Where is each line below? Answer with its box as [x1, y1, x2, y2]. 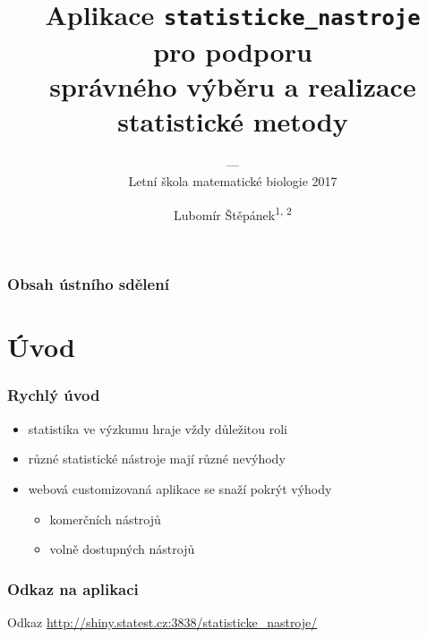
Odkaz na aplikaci [7, 577, 139, 600]
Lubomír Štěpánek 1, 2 [174, 203, 292, 224]
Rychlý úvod [7, 384, 100, 406]
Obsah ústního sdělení [7, 273, 169, 295]
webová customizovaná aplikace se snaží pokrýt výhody [28, 479, 332, 498]
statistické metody [117, 102, 348, 139]
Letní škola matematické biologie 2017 [128, 172, 337, 191]
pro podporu [153, 32, 312, 69]
